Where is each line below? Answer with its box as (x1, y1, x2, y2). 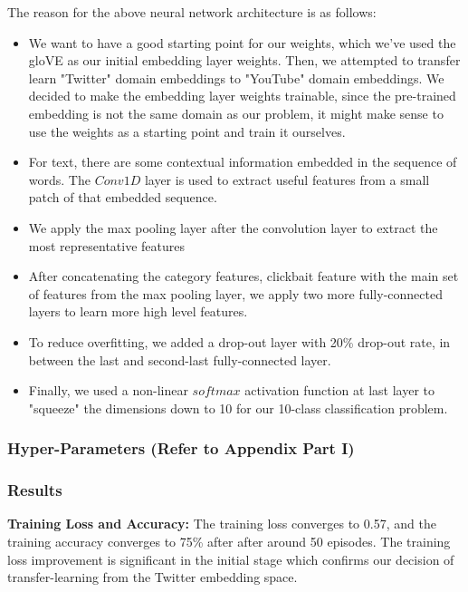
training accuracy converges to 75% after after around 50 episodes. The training (7, 531, 451, 550)
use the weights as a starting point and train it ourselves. (28, 121, 346, 141)
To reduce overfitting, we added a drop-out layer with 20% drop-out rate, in (28, 332, 451, 351)
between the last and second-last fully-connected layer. (28, 350, 331, 369)
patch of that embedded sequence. (28, 188, 217, 207)
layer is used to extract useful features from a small (144, 170, 430, 189)
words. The (28, 170, 91, 189)
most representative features (28, 236, 186, 255)
